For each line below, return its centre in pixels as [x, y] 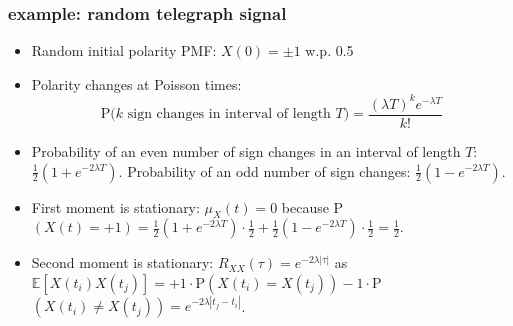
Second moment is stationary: [122, 262]
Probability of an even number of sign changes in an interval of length [246, 150]
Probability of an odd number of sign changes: [269, 170]
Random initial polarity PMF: [124, 50]
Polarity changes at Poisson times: [136, 83]
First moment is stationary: [115, 206]
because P [312, 206]
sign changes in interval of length [229, 114]
